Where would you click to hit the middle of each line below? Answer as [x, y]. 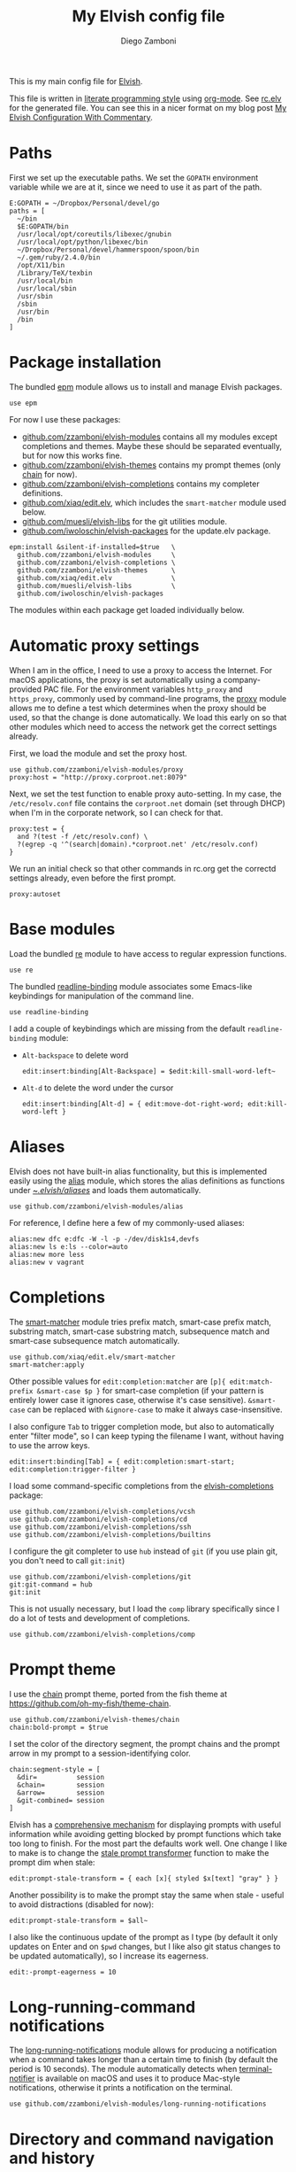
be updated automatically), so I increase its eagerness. [109, 1956]
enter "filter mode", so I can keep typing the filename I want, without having [147, 1436]
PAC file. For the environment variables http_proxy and [143, 689]
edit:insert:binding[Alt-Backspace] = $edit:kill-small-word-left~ [148, 1071]
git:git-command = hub [51, 1584]
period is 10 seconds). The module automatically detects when [123, 2069]
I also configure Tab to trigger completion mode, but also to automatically [142, 1426]
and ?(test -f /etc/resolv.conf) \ [83, 836]
